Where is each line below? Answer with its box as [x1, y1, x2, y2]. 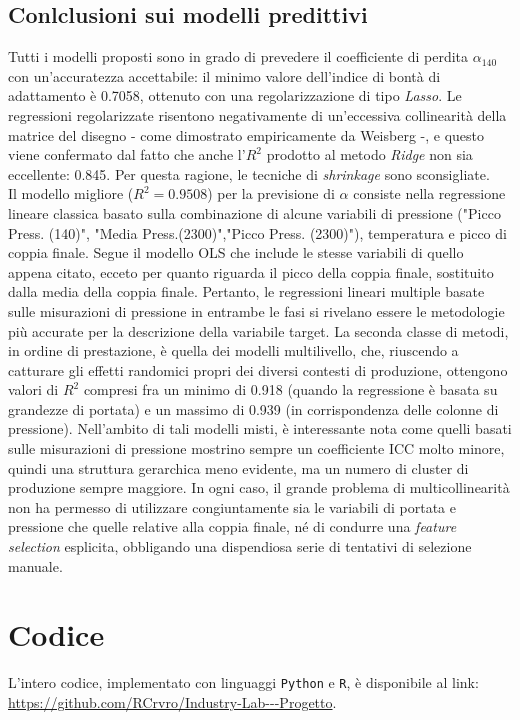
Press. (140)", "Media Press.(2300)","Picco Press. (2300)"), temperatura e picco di [8, 222, 507, 243]
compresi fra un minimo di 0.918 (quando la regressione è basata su [83, 379, 498, 400]
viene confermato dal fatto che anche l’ [8, 144, 246, 165]
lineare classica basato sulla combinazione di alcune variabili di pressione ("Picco [8, 202, 501, 223]
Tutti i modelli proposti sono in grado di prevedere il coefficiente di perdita [8, 46, 469, 67]
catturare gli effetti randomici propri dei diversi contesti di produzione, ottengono [8, 359, 508, 380]
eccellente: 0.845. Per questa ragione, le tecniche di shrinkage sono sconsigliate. [8, 163, 490, 184]
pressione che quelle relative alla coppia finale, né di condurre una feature [8, 516, 457, 537]
